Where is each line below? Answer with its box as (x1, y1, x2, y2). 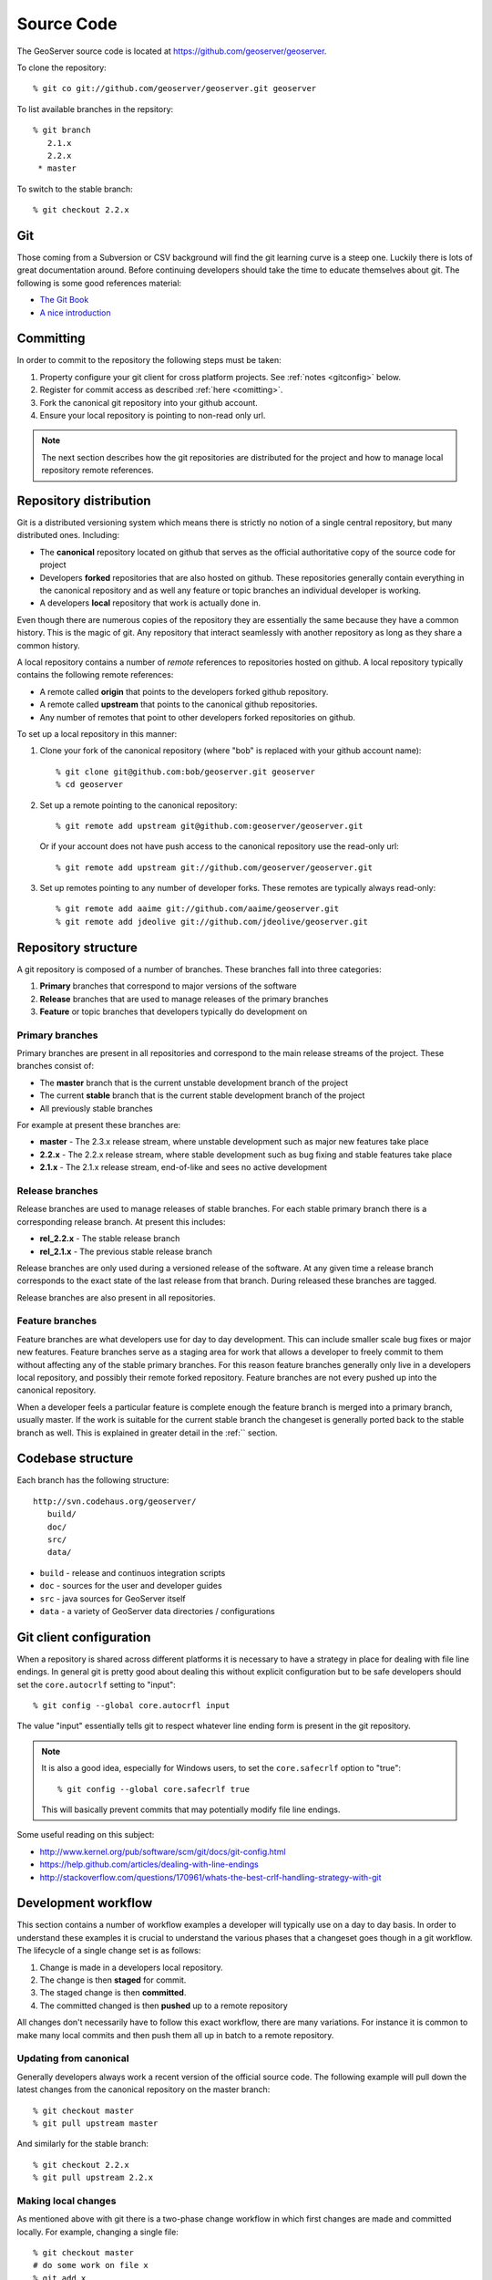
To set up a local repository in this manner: (16, 728, 178, 739)
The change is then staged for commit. (39, 1974, 187, 1985)
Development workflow (16, 1895, 153, 1911)
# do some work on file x (33, 2260, 149, 2271)
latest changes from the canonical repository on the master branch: (16, 2084, 271, 2095)
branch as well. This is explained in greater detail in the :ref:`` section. (16, 1427, 278, 1438)
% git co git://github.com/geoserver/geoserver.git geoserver (33, 83, 317, 94)
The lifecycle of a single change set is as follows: (16, 1945, 201, 1956)
